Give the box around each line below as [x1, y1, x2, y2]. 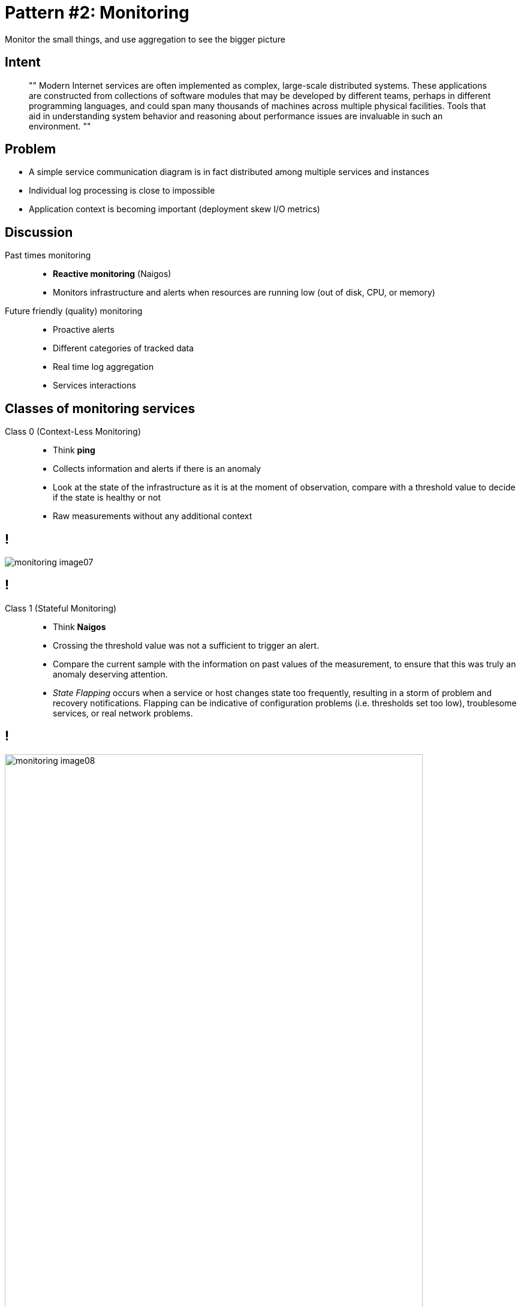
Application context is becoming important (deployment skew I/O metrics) [29, 204, 320, 215]
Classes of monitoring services [5, 400, 195, 416]
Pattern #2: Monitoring [5, 2, 189, 23]
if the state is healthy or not [53, 492, 161, 503]
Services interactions [53, 380, 136, 391]
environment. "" [29, 121, 91, 131]
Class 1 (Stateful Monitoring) [5, 603, 117, 613]
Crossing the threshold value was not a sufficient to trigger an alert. [53, 640, 320, 651]
